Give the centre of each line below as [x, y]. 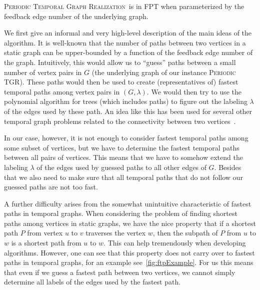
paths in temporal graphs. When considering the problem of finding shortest [121, 213]
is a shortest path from [46, 243]
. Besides [228, 167]
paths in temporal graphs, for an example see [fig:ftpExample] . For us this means [129, 262]
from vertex [45, 233]
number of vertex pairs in [43, 72]
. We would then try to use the [194, 91]
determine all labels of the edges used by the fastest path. [92, 282]
